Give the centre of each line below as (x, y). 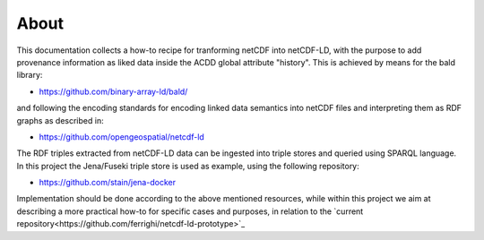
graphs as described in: (60, 120)
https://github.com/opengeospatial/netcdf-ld (122, 137)
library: (30, 75)
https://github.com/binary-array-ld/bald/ (113, 91)
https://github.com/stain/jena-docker (108, 183)
